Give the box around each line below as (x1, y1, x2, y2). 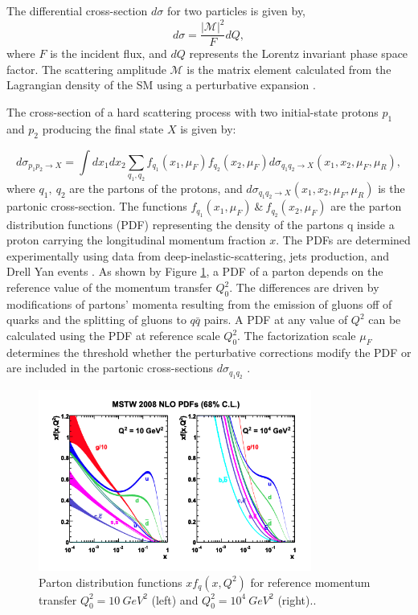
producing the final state (42, 120, 164, 137)
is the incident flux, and (50, 45, 167, 62)
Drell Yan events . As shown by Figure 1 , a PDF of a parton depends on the (6, 263, 383, 280)
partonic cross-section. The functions (6, 198, 187, 215)
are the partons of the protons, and (69, 179, 243, 196)
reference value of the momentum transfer (6, 279, 212, 296)
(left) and (151, 591, 199, 608)
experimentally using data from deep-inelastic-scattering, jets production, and (6, 247, 390, 264)
